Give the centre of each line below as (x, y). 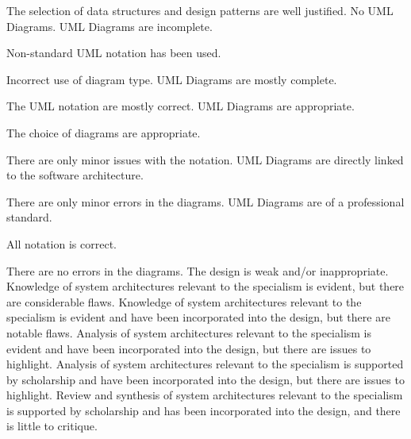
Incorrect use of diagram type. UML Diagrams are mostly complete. (172, 79)
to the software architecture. (75, 175)
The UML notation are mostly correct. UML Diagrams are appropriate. (181, 106)
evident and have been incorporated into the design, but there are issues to (189, 348)
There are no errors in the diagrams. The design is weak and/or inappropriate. (198, 270)
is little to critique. (52, 426)
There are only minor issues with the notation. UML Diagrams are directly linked (205, 159)
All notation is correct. (61, 243)
